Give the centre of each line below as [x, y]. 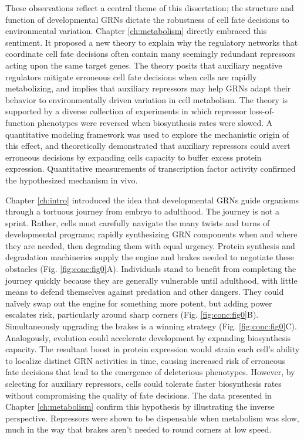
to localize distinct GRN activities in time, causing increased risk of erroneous [146, 360]
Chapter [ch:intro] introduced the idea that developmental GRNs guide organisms [152, 200]
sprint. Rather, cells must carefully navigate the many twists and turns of [138, 222]
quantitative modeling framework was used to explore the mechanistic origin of [147, 134]
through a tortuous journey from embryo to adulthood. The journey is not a [143, 211]
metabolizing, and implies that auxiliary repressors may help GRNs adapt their [148, 88]
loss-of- [262, 111]
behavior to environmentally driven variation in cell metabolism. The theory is [147, 99]
